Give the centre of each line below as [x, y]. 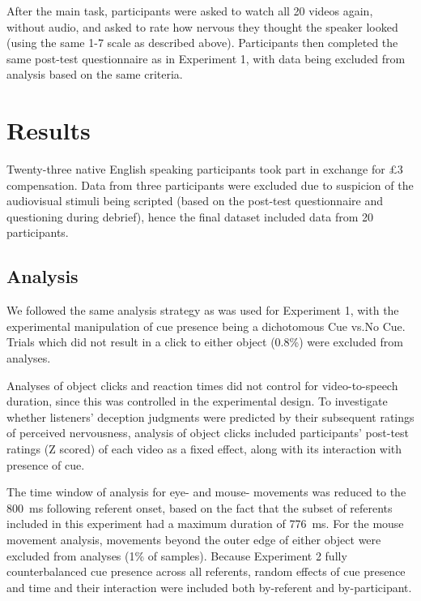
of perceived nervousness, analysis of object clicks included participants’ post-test [208, 433]
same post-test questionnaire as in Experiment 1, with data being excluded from [206, 58]
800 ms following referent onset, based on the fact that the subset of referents [200, 507]
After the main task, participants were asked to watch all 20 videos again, [190, 11]
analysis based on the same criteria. [95, 74]
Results [49, 130]
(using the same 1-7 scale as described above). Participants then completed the [202, 43]
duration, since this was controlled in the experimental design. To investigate [197, 401]
